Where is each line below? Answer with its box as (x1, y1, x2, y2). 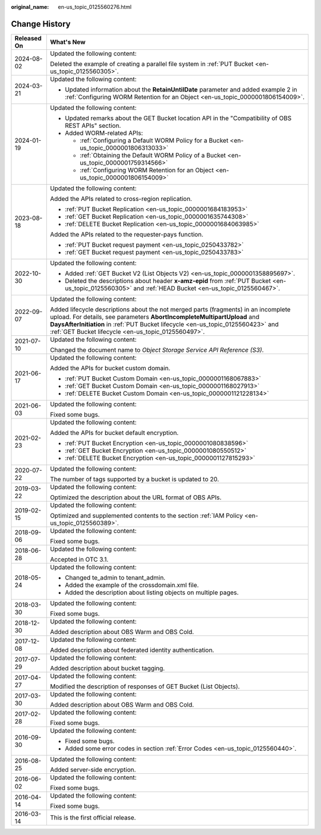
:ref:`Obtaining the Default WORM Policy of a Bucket (79, 151, 226, 159)
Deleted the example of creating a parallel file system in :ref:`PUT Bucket (49, 59, 254, 68)
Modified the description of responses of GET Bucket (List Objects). (49, 682, 240, 691)
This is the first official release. (49, 813, 136, 821)
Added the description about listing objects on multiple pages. (64, 588, 239, 597)
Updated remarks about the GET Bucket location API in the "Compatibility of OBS (64, 114, 292, 122)
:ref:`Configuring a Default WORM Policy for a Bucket (79, 136, 229, 144)
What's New (49, 37, 86, 46)
